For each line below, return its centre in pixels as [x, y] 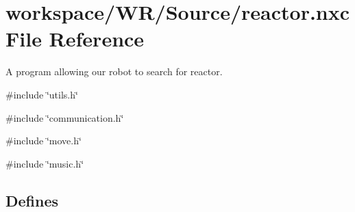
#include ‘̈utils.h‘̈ [42, 94]
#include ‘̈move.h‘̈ [44, 141]
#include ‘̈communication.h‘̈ [65, 117]
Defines [32, 200]
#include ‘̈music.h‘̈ [45, 163]
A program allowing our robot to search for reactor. [114, 71]
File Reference [75, 39]
